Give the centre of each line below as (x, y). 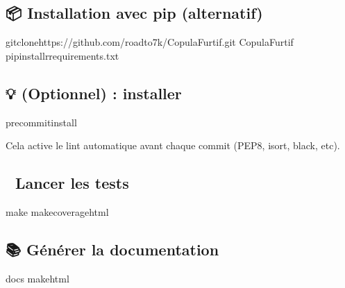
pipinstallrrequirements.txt (62, 55)
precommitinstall (41, 122)
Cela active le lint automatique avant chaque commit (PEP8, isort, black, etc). (173, 145)
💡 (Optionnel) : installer (94, 93)
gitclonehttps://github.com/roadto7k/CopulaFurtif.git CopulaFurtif (150, 42)
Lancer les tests (72, 183)
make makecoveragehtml (57, 211)
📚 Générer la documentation (112, 249)
